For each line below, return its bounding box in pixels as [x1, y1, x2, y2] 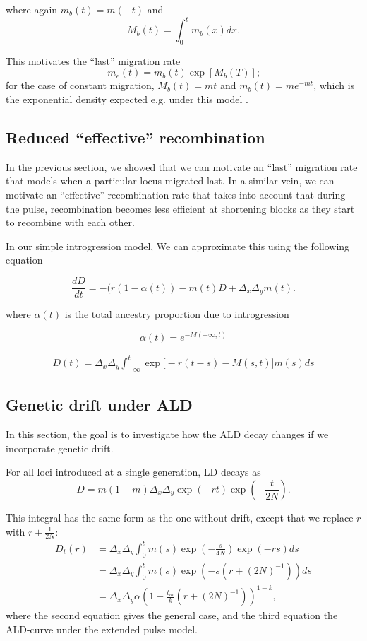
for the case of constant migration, [6, 78, 155, 93]
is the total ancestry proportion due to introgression [64, 307, 289, 322]
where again [6, 2, 58, 16]
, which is [313, 78, 355, 93]
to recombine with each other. [6, 215, 135, 230]
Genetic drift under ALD [6, 394, 193, 416]
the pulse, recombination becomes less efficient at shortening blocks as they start [6, 201, 355, 216]
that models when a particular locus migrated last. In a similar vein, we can [6, 173, 335, 188]
